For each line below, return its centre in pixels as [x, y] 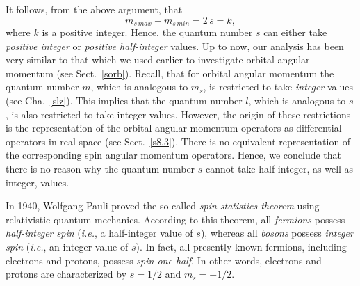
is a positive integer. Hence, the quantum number [147, 32]
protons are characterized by [66, 274]
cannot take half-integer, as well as [280, 168]
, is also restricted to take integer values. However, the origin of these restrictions [178, 114]
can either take [295, 32]
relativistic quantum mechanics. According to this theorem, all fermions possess [175, 219]
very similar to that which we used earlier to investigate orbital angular [158, 59]
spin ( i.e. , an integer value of [67, 246]
